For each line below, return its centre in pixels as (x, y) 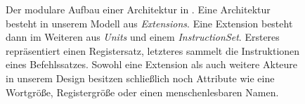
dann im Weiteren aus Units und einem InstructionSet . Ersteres (143, 37)
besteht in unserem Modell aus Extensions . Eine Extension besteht (149, 23)
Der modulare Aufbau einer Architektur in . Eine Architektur (138, 9)
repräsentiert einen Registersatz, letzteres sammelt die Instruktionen (153, 50)
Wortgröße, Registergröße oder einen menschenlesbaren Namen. (142, 92)
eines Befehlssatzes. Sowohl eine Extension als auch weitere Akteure (152, 64)
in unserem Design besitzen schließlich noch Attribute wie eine (140, 78)
